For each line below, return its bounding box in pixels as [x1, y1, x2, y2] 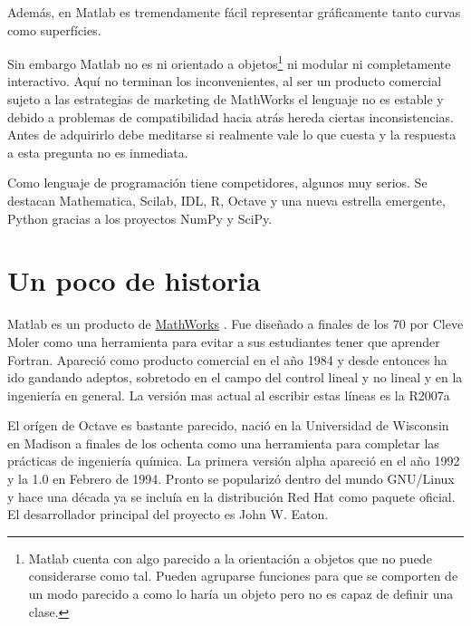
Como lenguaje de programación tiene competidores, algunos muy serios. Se [7, 173, 428, 192]
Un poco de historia [7, 262, 261, 299]
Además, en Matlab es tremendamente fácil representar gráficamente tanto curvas [7, 3, 461, 21]
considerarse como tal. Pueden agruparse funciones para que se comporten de [28, 566, 458, 585]
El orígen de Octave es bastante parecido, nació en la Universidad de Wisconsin [7, 416, 449, 435]
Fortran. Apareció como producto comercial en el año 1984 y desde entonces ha [7, 350, 447, 369]
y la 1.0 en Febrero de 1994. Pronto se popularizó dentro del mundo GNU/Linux [7, 469, 455, 488]
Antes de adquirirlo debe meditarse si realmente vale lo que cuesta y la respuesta [7, 125, 457, 144]
